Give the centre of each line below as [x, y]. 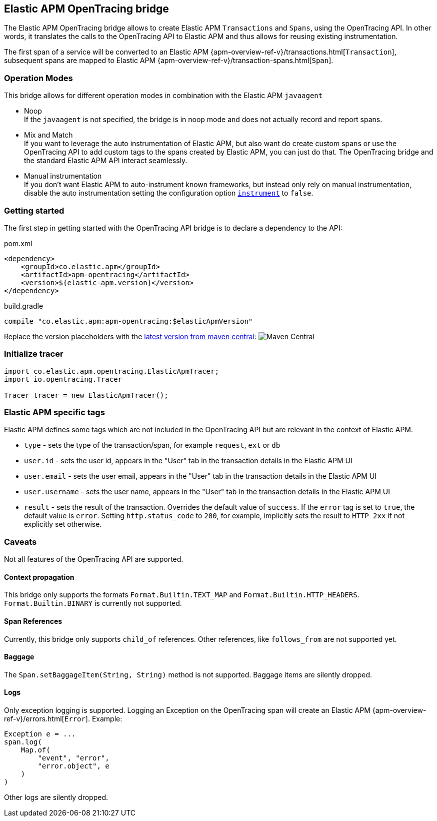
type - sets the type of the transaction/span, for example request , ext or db [152, 445]
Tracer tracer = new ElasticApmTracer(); [86, 395]
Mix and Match [48, 135]
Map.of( [35, 750]
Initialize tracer [34, 354]
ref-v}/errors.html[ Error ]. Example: [63, 719]
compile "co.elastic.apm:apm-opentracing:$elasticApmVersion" [128, 321]
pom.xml [18, 243]
